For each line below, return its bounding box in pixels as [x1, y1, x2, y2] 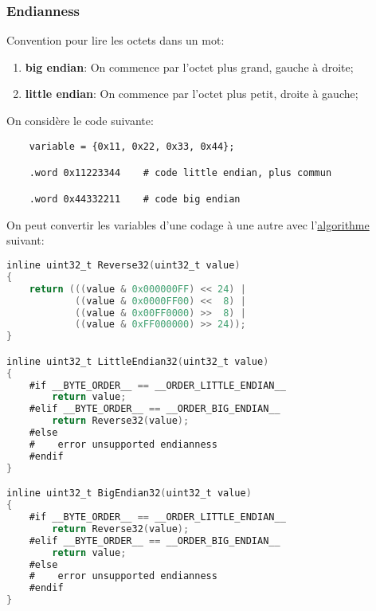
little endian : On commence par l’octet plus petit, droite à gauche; [25, 85, 358, 102]
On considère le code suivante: [6, 112, 154, 128]
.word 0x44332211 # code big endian [29, 194, 241, 206]
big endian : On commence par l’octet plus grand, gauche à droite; [25, 58, 354, 75]
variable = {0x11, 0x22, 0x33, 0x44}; [29, 140, 235, 152]
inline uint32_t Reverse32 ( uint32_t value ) [6, 260, 241, 272]
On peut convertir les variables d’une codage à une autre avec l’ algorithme [6, 216, 370, 233]
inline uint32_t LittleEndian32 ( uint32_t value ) [6, 355, 269, 367]
